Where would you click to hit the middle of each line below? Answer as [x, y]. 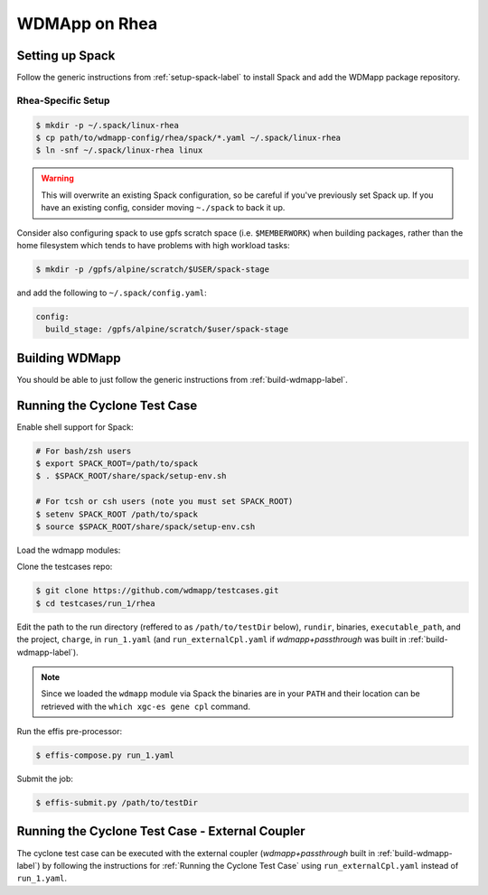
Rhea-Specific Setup [63, 100]
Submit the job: [45, 779]
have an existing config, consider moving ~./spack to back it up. [163, 208]
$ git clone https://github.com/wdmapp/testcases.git [157, 591]
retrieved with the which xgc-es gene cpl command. [145, 706]
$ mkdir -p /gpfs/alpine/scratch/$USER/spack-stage [153, 269]
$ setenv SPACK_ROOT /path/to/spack [117, 514]
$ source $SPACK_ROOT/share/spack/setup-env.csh [145, 527]
